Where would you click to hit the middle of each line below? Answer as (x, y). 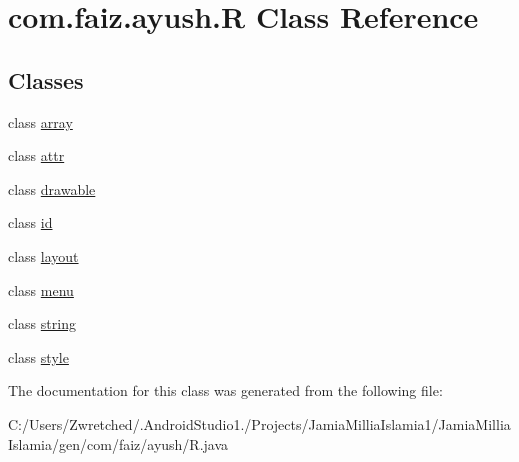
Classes (46, 79)
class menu (41, 289)
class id (30, 222)
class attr (36, 155)
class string (42, 323)
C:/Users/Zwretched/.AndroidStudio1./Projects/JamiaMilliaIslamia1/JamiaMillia (259, 423)
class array (40, 121)
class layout (43, 255)
